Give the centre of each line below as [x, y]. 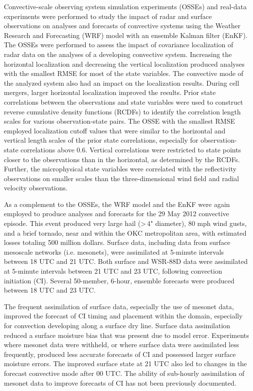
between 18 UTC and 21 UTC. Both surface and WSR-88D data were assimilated [126, 261]
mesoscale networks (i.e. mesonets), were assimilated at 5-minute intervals [114, 251]
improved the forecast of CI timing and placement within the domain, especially [123, 316]
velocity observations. [36, 188]
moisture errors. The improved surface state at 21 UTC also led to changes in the [126, 363]
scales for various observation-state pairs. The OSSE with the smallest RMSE [120, 121]
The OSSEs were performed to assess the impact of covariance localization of [119, 45]
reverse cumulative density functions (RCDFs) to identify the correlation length [122, 111]
